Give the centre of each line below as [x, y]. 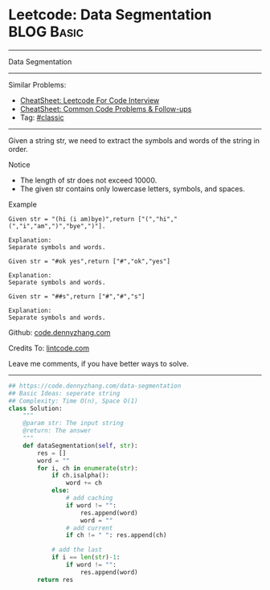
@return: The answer [57, 431]
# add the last [77, 550]
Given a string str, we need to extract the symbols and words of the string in [134, 140]
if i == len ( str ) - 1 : [86, 557]
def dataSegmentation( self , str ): [80, 445]
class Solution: [35, 408]
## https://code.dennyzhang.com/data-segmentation [95, 386]
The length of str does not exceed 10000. [88, 180]
